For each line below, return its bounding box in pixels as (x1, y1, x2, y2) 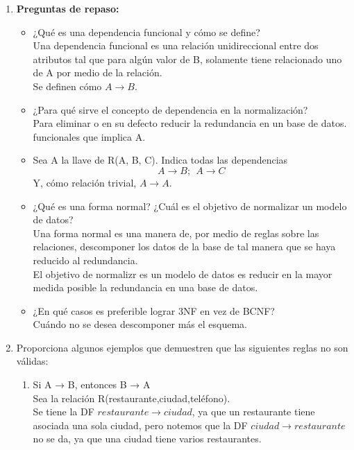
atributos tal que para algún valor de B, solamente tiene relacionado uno (33, 51, 342, 66)
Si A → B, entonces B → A (33, 377, 151, 392)
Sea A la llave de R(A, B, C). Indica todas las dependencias (33, 153, 288, 167)
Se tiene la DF (33, 404, 94, 419)
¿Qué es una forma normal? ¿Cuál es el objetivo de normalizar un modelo (33, 198, 347, 213)
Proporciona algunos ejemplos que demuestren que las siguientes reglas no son (16, 340, 348, 354)
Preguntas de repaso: (16, 1, 119, 15)
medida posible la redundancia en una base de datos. (33, 280, 258, 295)
